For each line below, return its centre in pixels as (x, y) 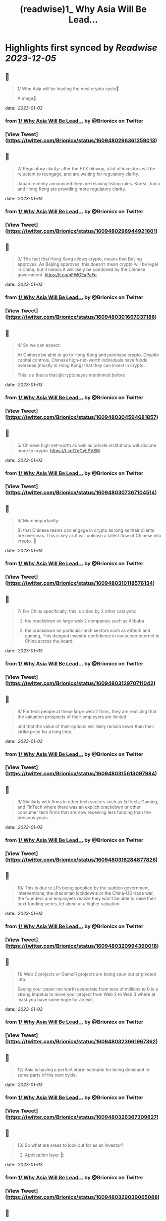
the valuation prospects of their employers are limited (72, 717)
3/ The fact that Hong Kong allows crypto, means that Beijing (80, 259)
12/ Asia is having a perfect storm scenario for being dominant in (83, 1070)
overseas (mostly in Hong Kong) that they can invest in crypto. (81, 365)
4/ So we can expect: (39, 345)
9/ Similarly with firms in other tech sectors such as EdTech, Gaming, (88, 802)
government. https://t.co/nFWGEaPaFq (57, 275)
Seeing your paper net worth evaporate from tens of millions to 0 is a (87, 989)
